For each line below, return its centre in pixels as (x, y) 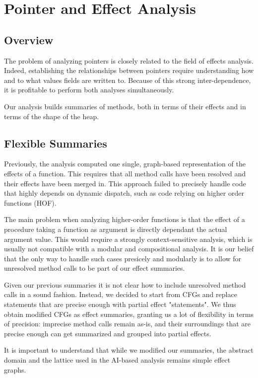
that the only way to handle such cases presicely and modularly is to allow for (123, 258)
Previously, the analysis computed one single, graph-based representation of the (125, 164)
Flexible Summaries (56, 143)
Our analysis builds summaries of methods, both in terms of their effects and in (125, 106)
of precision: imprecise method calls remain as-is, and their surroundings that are (128, 324)
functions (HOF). (30, 202)
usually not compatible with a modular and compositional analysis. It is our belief (129, 249)
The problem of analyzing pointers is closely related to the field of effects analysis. (129, 60)
